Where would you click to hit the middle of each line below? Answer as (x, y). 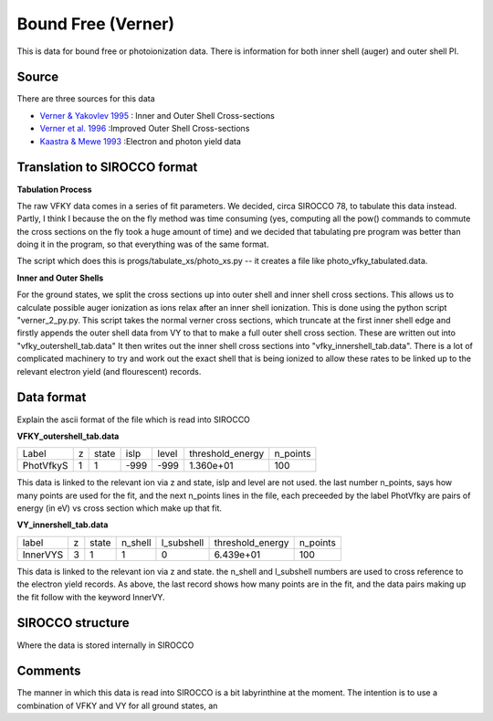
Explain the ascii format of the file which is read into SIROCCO (134, 419)
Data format (52, 398)
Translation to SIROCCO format (107, 168)
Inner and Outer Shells (60, 278)
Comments (49, 671)
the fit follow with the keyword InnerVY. (91, 597)
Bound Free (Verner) (96, 24)
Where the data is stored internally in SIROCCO (105, 645)
